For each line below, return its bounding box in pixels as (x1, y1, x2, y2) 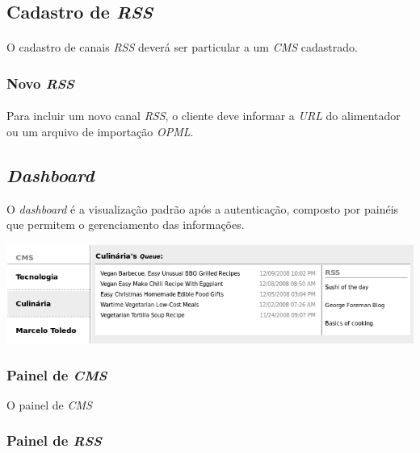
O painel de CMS (6, 396, 92, 413)
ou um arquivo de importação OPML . (6, 123, 194, 139)
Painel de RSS (6, 430, 102, 451)
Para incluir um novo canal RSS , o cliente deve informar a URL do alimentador (6, 107, 401, 124)
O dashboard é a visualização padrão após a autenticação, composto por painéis (6, 200, 399, 217)
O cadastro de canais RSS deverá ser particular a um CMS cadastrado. (6, 39, 358, 56)
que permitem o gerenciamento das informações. (6, 216, 245, 233)
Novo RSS (6, 73, 75, 93)
